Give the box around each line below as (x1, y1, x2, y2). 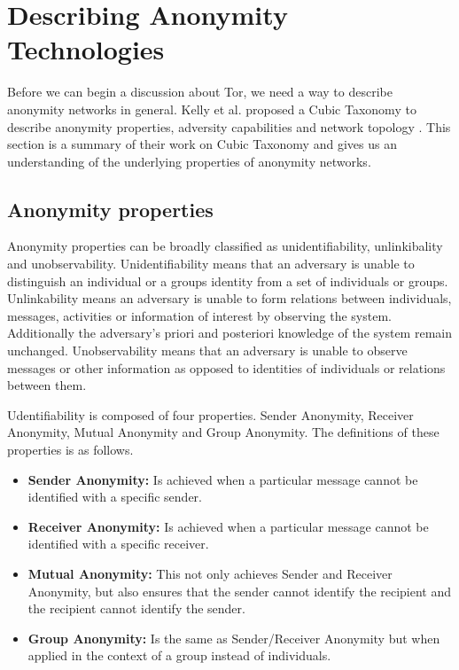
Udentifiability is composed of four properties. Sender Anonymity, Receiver (7, 405, 414, 424)
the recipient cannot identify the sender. (27, 599, 245, 618)
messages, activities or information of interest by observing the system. (7, 306, 392, 324)
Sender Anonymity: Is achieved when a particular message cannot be (27, 470, 418, 488)
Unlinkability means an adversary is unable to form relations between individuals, (7, 289, 452, 308)
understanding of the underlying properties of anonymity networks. (7, 152, 371, 170)
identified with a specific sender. (27, 487, 202, 506)
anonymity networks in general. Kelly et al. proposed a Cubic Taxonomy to (7, 99, 416, 118)
